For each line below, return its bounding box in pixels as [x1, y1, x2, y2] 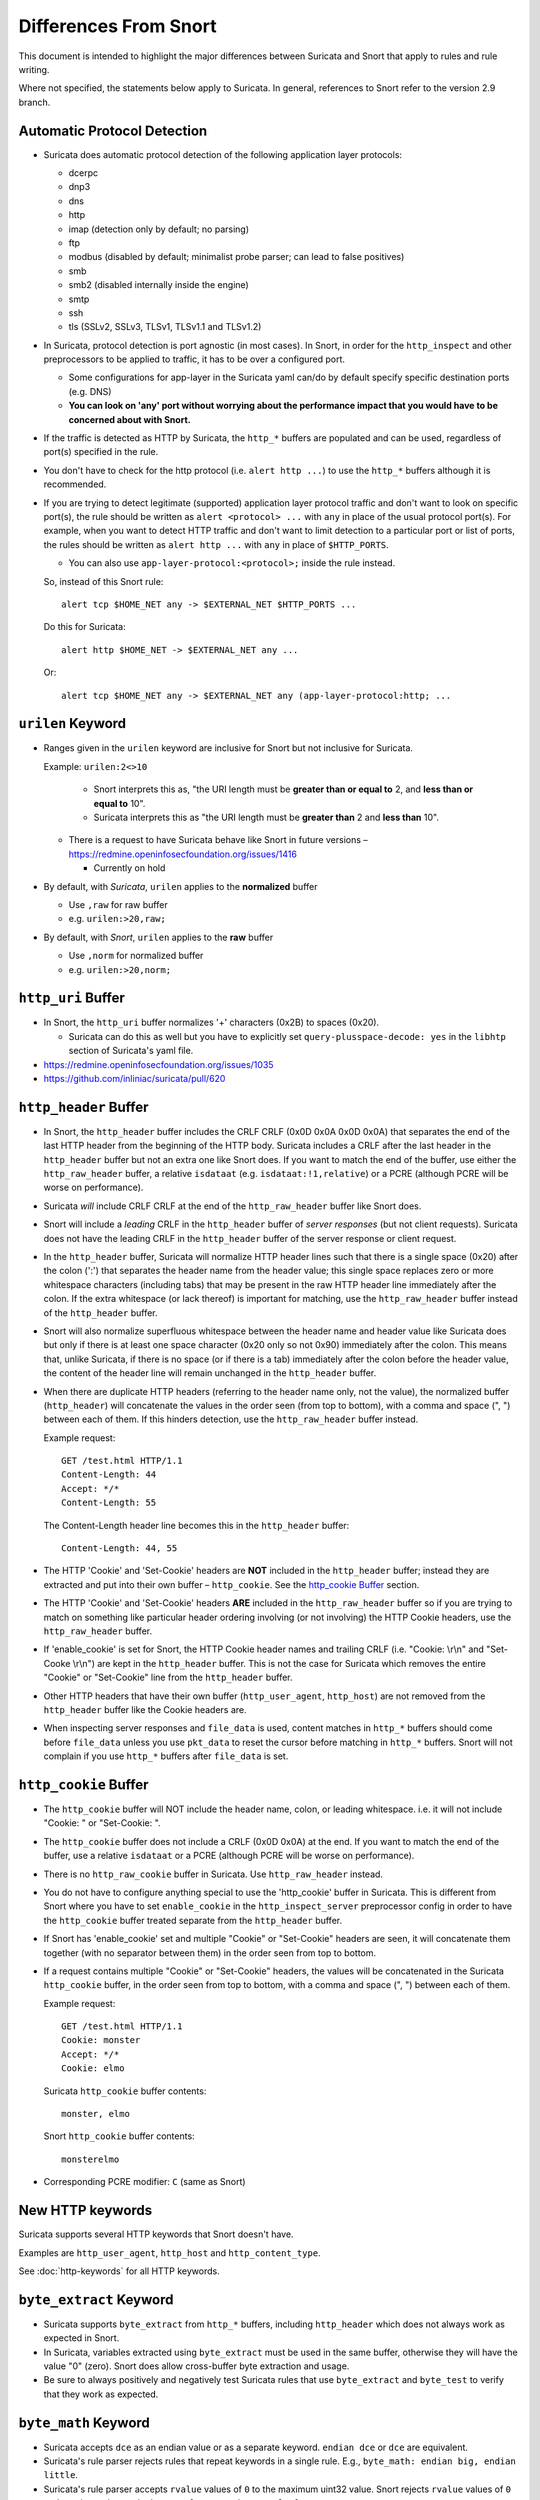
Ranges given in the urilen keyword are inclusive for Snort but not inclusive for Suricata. [43, 742, 414, 754]
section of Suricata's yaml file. [68, 1045, 194, 1057]
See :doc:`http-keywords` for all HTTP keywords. [18, 2265, 220, 2277]
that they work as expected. [43, 2388, 159, 2400]
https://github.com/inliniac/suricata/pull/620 [43, 1072, 226, 1084]
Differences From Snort [18, 15, 217, 37]
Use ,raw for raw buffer [68, 898, 169, 910]
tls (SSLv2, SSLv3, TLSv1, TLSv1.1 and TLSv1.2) [68, 321, 262, 333]
